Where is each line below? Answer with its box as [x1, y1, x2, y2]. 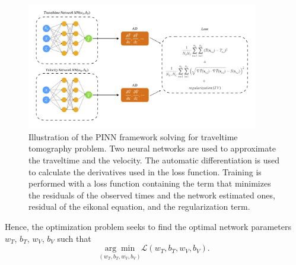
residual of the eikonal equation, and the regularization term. [28, 200, 250, 213]
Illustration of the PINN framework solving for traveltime [28, 130, 238, 143]
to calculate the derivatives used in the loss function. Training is [28, 165, 262, 178]
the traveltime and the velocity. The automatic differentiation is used [28, 154, 279, 166]
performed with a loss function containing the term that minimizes [28, 177, 271, 190]
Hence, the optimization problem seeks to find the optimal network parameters [5, 220, 291, 233]
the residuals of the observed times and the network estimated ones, [28, 188, 275, 201]
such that [57, 232, 91, 244]
